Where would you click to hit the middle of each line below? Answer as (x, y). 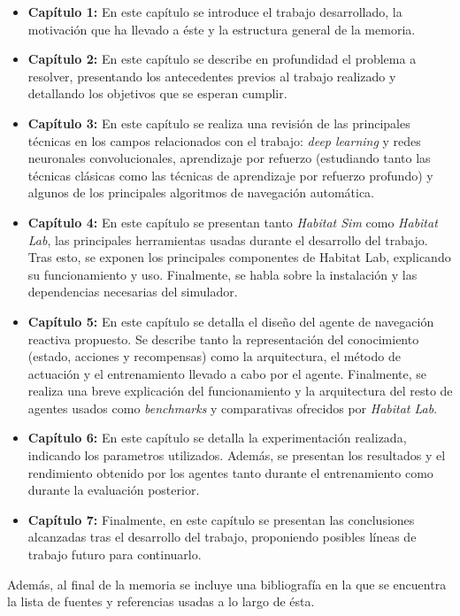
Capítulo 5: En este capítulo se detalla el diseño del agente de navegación (231, 321)
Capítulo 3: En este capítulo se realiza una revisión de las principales (219, 123)
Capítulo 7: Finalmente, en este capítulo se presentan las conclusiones (221, 519)
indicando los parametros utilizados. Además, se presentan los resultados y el (237, 455)
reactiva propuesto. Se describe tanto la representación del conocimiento (223, 339)
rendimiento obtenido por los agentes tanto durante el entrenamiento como (230, 472)
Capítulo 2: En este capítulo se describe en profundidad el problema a (222, 59)
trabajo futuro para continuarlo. (115, 554)
